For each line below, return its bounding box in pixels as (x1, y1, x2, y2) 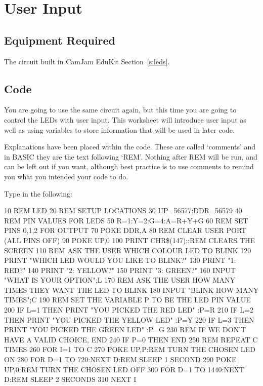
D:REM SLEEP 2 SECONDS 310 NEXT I (4, 374, 137, 384)
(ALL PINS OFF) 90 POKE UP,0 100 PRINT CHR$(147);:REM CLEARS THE (4, 235, 255, 245)
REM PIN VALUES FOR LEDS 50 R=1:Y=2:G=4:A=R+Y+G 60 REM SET (4, 215, 248, 225)
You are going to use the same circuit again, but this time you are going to (4, 104, 237, 115)
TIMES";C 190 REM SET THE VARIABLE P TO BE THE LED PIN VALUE (4, 294, 251, 305)
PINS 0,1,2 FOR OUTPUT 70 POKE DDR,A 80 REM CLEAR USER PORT (4, 225, 247, 236)
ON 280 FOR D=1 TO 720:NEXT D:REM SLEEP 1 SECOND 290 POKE (4, 354, 237, 365)
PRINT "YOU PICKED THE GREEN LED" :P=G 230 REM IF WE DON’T (4, 324, 246, 335)
